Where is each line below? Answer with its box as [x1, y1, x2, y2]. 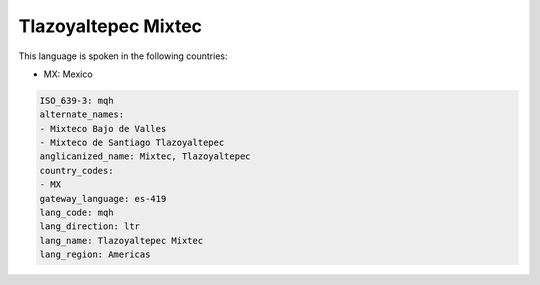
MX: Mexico [43, 68, 94, 80]
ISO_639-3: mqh [39, 95, 114, 106]
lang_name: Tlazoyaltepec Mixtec [39, 235, 204, 246]
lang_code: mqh [39, 207, 114, 219]
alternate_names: [39, 109, 125, 120]
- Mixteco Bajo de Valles [39, 123, 167, 134]
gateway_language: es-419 [39, 193, 167, 204]
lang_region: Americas [39, 249, 151, 260]
